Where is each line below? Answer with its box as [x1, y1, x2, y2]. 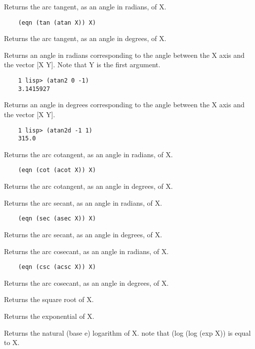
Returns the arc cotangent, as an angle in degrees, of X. [4, 181, 173, 191]
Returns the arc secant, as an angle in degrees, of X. [4, 229, 162, 239]
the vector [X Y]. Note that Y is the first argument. [4, 59, 161, 70]
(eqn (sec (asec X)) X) [18, 215, 96, 222]
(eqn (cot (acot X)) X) [18, 167, 96, 174]
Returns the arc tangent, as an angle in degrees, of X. [4, 33, 167, 44]
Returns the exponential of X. [4, 310, 94, 321]
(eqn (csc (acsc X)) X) [18, 263, 96, 271]
